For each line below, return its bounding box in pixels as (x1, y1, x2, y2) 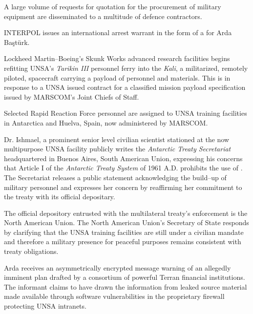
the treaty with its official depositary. (4, 191, 115, 202)
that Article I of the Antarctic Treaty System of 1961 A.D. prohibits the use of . (4, 163, 243, 173)
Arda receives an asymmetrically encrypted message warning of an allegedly (4, 262, 231, 272)
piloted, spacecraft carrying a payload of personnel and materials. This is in (4, 72, 231, 83)
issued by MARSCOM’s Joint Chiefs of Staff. (4, 91, 139, 102)
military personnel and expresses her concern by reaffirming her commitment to (4, 182, 242, 192)
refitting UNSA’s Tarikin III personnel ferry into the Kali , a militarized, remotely (4, 63, 248, 73)
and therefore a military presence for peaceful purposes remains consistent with (4, 236, 241, 247)
